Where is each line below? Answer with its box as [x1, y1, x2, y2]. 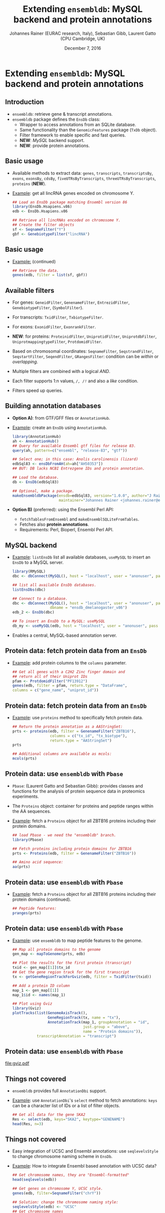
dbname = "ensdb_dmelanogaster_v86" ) [50, 605, 128, 610]
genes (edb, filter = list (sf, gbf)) [12, 273, 88, 278]
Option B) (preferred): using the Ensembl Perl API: [12, 507, 114, 513]
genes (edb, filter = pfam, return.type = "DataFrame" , [12, 683, 128, 688]
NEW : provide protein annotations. [19, 142, 90, 148]
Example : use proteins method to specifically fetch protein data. [12, 714, 143, 720]
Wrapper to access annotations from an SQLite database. [19, 121, 136, 127]
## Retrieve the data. [12, 268, 59, 273]
